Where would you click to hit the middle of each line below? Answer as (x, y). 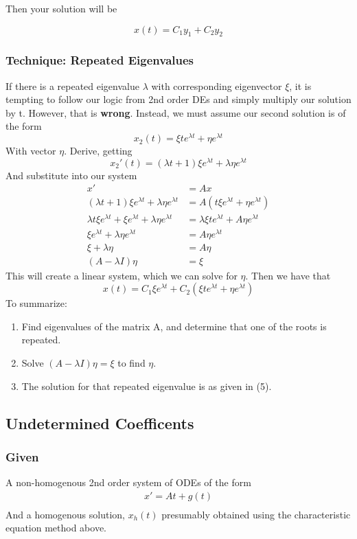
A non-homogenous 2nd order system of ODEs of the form (128, 482)
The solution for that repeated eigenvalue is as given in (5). (147, 386)
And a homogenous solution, (66, 514)
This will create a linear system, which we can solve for (122, 275)
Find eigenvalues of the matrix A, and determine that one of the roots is (174, 326)
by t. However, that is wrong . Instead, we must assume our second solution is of (176, 112)
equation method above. (56, 528)
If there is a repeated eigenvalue (72, 85)
